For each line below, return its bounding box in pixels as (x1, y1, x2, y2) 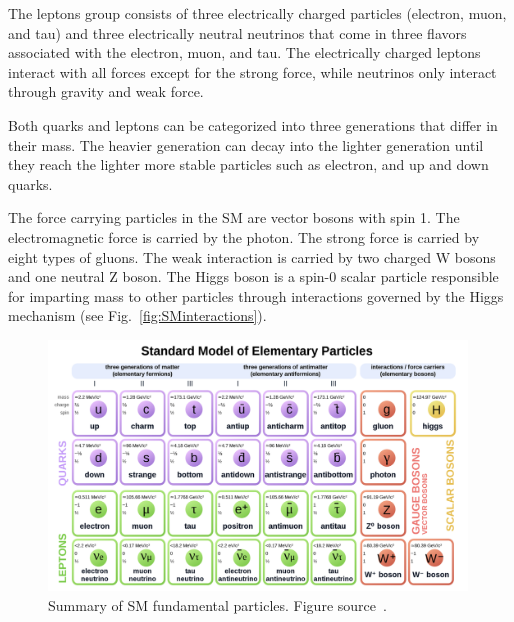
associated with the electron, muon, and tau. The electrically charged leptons (8, 42, 481, 63)
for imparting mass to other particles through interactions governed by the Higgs (8, 285, 504, 306)
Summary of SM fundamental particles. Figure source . (48, 594, 387, 615)
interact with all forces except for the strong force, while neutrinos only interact (8, 61, 497, 82)
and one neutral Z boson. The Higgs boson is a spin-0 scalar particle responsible (8, 266, 499, 287)
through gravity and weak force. (8, 81, 204, 102)
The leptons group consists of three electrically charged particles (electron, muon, (8, 3, 507, 23)
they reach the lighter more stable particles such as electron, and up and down (8, 154, 489, 175)
